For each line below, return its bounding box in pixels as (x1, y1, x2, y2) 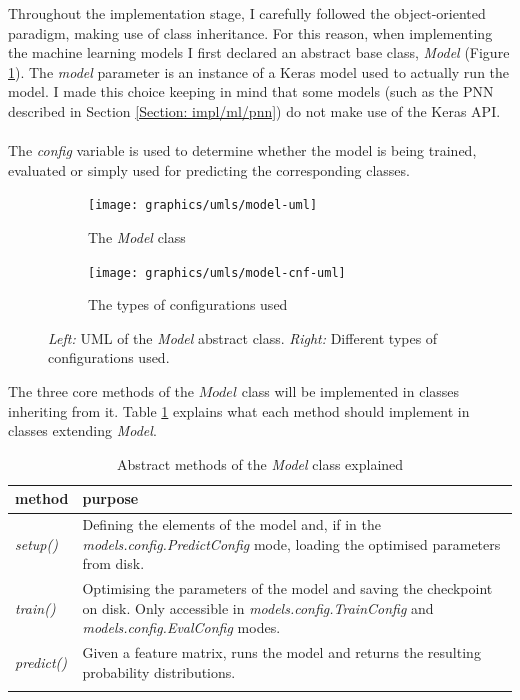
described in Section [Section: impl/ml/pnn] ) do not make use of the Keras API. (8, 100, 501, 121)
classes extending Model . (8, 420, 157, 441)
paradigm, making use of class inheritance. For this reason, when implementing (8, 22, 493, 43)
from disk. (82, 553, 145, 574)
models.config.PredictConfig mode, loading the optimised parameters (82, 533, 501, 554)
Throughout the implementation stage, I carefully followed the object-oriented (8, 3, 486, 23)
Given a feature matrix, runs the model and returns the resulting (82, 642, 481, 663)
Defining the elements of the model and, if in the (82, 514, 382, 535)
